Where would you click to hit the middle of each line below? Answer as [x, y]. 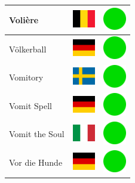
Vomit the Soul [37, 134]
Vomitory [26, 77]
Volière [24, 19]
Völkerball [28, 49]
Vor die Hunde [36, 162]
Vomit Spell [30, 105]
